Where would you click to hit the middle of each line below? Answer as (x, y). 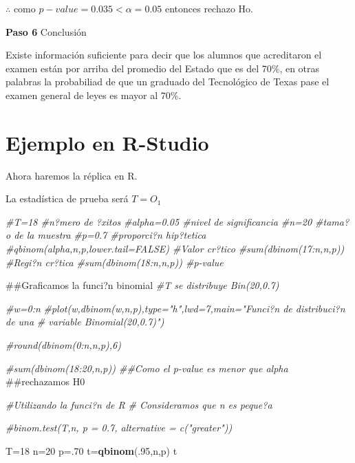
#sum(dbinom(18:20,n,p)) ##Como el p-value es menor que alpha (147, 368)
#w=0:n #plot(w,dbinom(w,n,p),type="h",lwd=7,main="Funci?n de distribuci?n (175, 308)
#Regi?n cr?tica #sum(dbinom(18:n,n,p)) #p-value (115, 262)
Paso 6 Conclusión (46, 31)
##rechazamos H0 (45, 381)
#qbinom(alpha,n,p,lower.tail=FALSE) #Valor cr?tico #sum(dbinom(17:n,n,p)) (175, 249)
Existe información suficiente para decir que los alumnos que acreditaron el (164, 55)
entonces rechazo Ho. (209, 8)
